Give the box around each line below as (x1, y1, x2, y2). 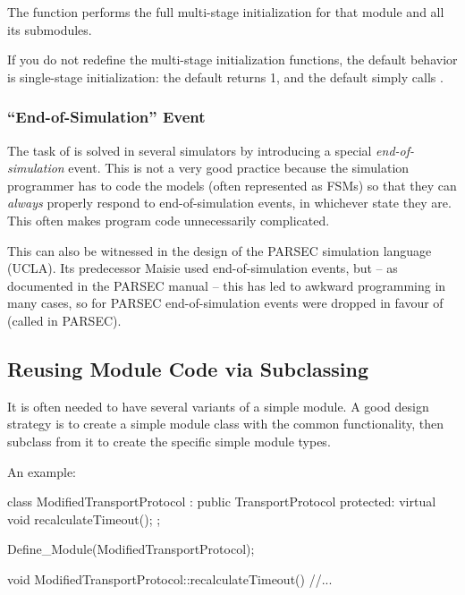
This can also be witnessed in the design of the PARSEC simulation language (7, 241, 432, 259)
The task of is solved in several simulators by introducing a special (7, 140, 372, 159)
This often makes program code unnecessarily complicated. (7, 210, 330, 229)
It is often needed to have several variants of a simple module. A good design (7, 396, 429, 415)
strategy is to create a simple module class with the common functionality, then (7, 414, 444, 433)
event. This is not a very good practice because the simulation (68, 158, 410, 177)
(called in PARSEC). (7, 310, 122, 329)
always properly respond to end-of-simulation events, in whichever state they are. (7, 193, 452, 212)
